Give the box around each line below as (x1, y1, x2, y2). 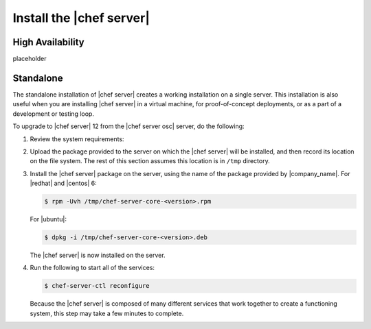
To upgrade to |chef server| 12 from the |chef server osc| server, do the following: (12, 122, 245, 130)
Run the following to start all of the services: (30, 264, 155, 272)
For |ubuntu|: (30, 215, 67, 223)
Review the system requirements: (30, 134, 124, 143)
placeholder (12, 55, 47, 63)
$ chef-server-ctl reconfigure (44, 282, 150, 290)
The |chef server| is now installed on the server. (30, 251, 166, 260)
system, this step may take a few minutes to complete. (30, 309, 184, 317)
